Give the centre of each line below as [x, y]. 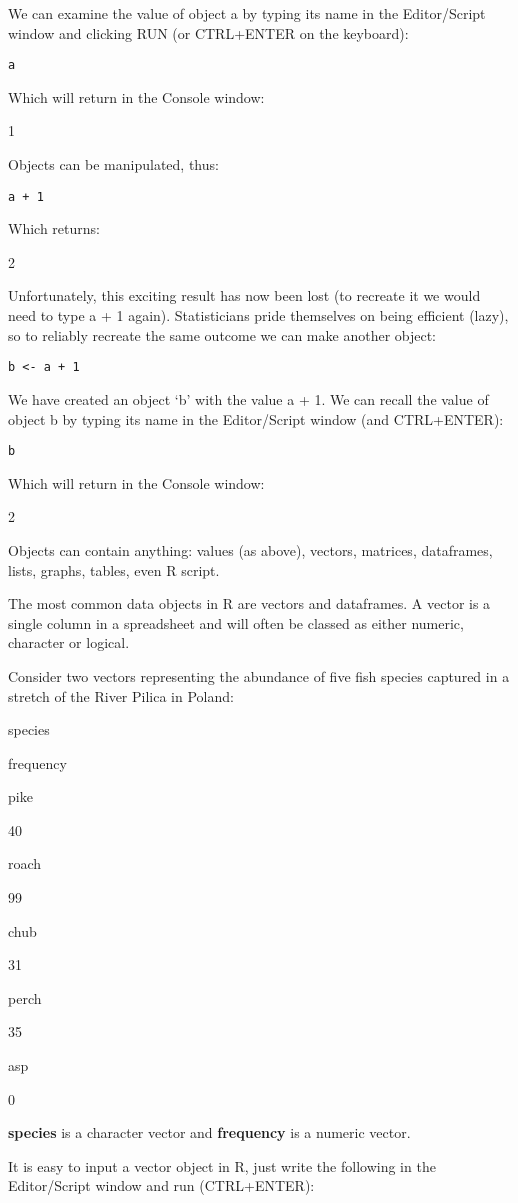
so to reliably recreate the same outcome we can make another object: [222, 334]
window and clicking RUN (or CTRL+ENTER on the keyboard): [208, 32]
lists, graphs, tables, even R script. [114, 569]
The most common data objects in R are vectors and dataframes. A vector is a [249, 603]
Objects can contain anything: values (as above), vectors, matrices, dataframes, [250, 549]
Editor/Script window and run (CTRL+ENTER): [161, 1185]
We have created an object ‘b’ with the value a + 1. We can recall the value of [248, 398]
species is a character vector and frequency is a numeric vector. [209, 1132]
